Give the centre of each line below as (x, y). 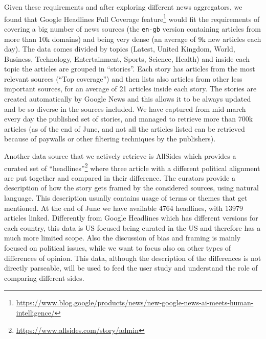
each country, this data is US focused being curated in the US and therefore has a (132, 227)
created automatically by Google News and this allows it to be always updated (128, 99)
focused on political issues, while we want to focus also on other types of (118, 248)
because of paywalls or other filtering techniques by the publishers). (110, 139)
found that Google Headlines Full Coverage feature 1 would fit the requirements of (132, 18)
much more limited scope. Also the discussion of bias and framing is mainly (123, 238)
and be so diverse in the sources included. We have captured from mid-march (125, 108)
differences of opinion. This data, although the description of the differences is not (133, 258)
